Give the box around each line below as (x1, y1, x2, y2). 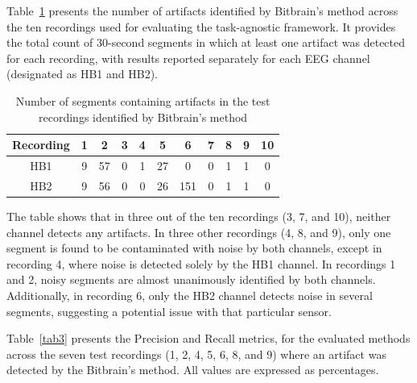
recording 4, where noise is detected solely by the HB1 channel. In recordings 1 (6, 255, 396, 272)
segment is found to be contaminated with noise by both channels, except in (6, 239, 382, 256)
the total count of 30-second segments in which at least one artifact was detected (6, 34, 406, 51)
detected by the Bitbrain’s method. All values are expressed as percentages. (6, 361, 379, 378)
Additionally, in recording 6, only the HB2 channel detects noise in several (6, 286, 373, 303)
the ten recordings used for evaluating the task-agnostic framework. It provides (6, 18, 396, 35)
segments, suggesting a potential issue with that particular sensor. (6, 302, 332, 319)
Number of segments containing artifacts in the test (15, 92, 270, 109)
